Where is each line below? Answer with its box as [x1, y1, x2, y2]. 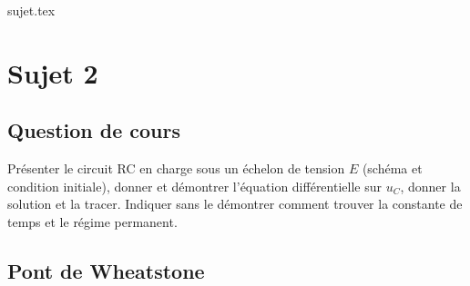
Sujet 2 [7, 54, 98, 91]
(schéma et [362, 159, 423, 178]
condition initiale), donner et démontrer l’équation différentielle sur [7, 176, 382, 195]
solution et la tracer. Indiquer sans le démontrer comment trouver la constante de [7, 194, 463, 213]
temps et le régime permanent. [7, 212, 178, 231]
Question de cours [7, 116, 181, 144]
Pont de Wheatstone [7, 256, 205, 284]
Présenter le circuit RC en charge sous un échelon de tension [7, 159, 345, 178]
